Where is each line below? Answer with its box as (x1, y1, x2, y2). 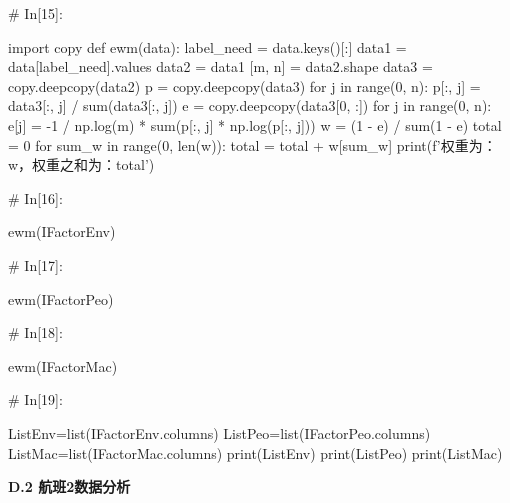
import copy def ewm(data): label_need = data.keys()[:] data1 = (8, 36, 407, 57)
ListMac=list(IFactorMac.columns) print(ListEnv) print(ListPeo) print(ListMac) (8, 442, 503, 463)
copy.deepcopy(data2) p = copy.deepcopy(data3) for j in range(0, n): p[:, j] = (8, 75, 481, 96)
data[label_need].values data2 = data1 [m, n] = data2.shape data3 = (8, 56, 433, 77)
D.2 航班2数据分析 (8, 476, 131, 497)
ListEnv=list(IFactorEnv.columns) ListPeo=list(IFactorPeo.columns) (8, 422, 431, 443)
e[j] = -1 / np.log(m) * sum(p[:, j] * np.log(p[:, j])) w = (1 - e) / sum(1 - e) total (8, 114, 502, 135)
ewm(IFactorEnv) (8, 221, 116, 242)
